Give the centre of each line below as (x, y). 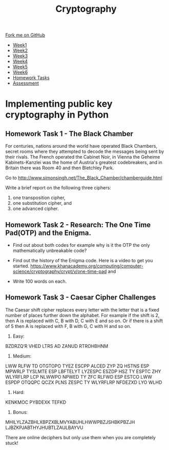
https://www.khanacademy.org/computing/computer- (87, 266)
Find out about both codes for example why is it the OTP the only (81, 245)
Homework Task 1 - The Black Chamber (69, 134)
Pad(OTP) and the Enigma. (48, 233)
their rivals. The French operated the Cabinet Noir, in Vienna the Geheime (83, 157)
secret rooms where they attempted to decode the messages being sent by (85, 151)
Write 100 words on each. (40, 281)
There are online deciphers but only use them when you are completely (81, 437)
